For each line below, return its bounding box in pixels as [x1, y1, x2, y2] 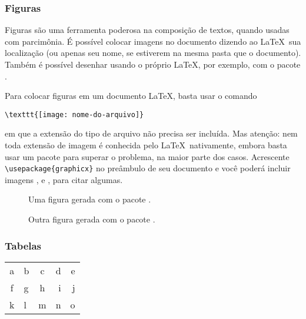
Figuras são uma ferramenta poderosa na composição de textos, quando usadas [5, 24, 290, 36]
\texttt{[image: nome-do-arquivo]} [5, 110, 144, 119]
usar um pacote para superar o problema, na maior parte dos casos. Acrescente [5, 150, 290, 162]
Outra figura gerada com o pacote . [28, 213, 155, 225]
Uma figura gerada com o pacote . [28, 193, 151, 205]
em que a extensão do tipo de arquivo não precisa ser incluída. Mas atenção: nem [5, 127, 298, 139]
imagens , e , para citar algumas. [5, 173, 123, 185]
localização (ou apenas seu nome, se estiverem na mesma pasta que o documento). [5, 46, 301, 59]
